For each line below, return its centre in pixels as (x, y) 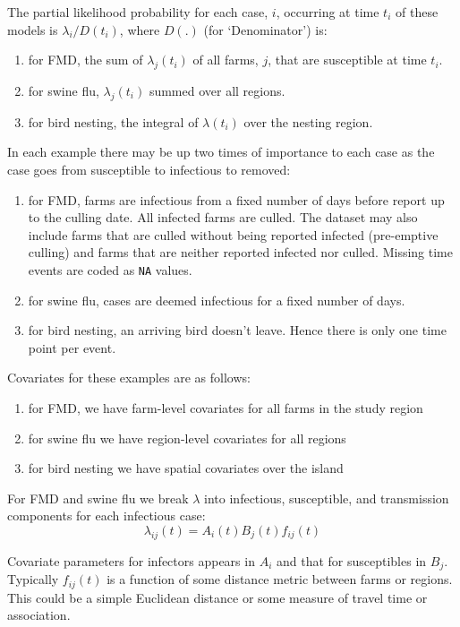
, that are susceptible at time (347, 60)
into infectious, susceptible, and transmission (327, 498)
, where (140, 29)
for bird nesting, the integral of (113, 121)
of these (417, 12)
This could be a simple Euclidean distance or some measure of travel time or (217, 597)
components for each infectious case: (106, 515)
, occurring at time (328, 12)
